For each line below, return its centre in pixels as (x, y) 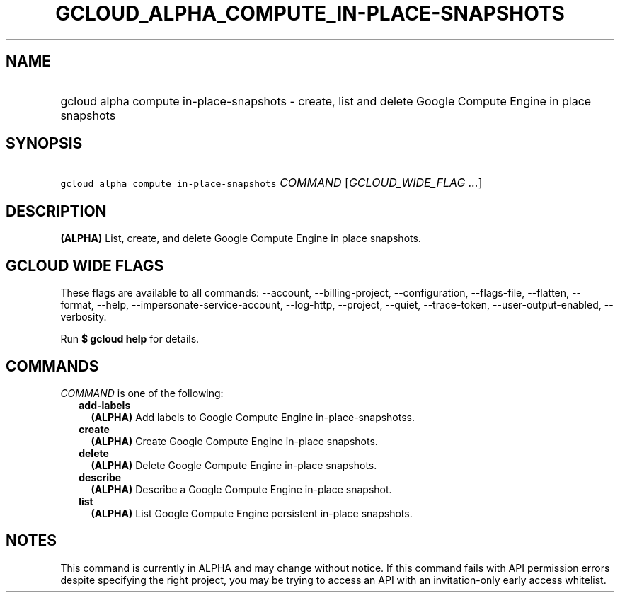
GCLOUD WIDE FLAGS (85, 265)
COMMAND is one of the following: (142, 393)
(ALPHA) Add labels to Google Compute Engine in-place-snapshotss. (253, 417)
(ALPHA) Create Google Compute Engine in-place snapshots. (234, 441)
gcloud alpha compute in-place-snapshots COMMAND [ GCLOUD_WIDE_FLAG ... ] (271, 183)
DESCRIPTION (56, 211)
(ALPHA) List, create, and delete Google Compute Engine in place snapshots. (241, 238)
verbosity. (84, 317)
